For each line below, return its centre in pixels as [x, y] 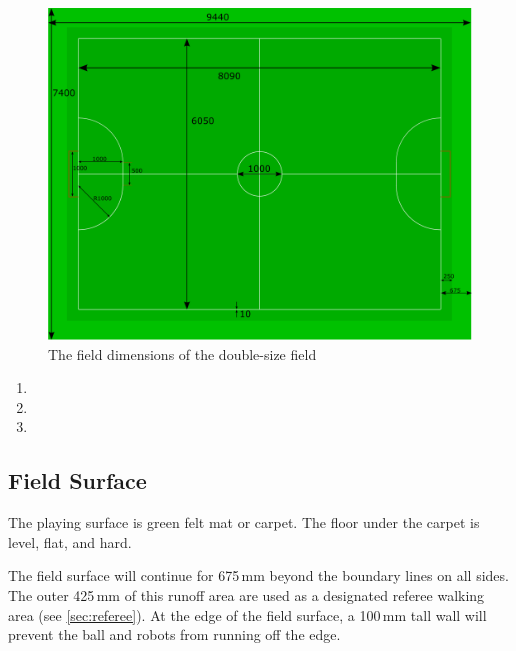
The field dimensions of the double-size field [182, 353]
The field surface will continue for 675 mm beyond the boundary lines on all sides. [258, 575]
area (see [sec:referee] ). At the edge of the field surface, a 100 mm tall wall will [247, 614]
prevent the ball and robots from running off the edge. [174, 634]
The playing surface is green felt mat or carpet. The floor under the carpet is [244, 522]
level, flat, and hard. [70, 541]
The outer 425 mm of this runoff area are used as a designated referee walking [246, 595]
